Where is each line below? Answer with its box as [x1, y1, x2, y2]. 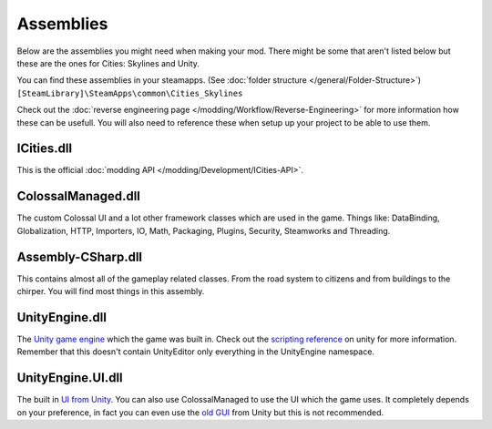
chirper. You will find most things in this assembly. [16, 286, 205, 296]
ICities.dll [16, 141, 73, 157]
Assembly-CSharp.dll [16, 249, 143, 264]
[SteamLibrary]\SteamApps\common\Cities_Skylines [16, 87, 243, 98]
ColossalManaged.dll [16, 189, 141, 204]
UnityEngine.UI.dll [16, 370, 123, 386]
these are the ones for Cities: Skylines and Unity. [16, 57, 200, 68]
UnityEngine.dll [16, 310, 107, 325]
